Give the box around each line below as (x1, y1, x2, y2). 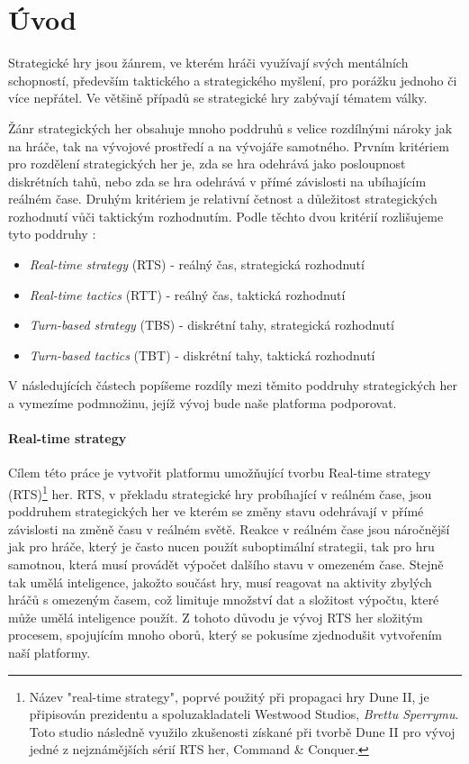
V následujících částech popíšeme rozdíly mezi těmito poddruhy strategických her (8, 376, 457, 395)
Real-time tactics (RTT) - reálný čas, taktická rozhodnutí (29, 285, 346, 304)
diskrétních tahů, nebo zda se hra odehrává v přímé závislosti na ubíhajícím (8, 171, 427, 190)
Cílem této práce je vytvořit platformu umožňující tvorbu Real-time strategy (8, 463, 431, 482)
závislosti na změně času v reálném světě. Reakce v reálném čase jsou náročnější (8, 519, 450, 538)
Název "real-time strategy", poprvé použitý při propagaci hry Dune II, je (29, 687, 429, 705)
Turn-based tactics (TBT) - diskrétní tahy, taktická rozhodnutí (29, 345, 375, 364)
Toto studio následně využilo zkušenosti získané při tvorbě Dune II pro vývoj (29, 722, 455, 741)
